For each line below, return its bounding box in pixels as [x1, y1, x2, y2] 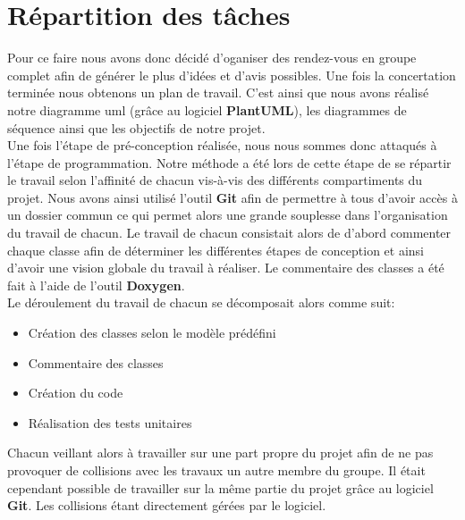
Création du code [28, 383, 123, 402]
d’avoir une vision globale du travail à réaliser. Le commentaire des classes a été [7, 258, 444, 277]
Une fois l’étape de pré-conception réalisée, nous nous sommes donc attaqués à [7, 136, 437, 155]
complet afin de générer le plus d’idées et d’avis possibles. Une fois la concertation [7, 65, 456, 84]
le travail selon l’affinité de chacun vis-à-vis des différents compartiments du [7, 171, 423, 189]
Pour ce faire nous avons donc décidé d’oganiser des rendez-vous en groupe [7, 48, 417, 67]
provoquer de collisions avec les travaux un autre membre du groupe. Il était [7, 461, 426, 479]
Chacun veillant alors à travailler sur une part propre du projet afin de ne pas [7, 443, 434, 462]
